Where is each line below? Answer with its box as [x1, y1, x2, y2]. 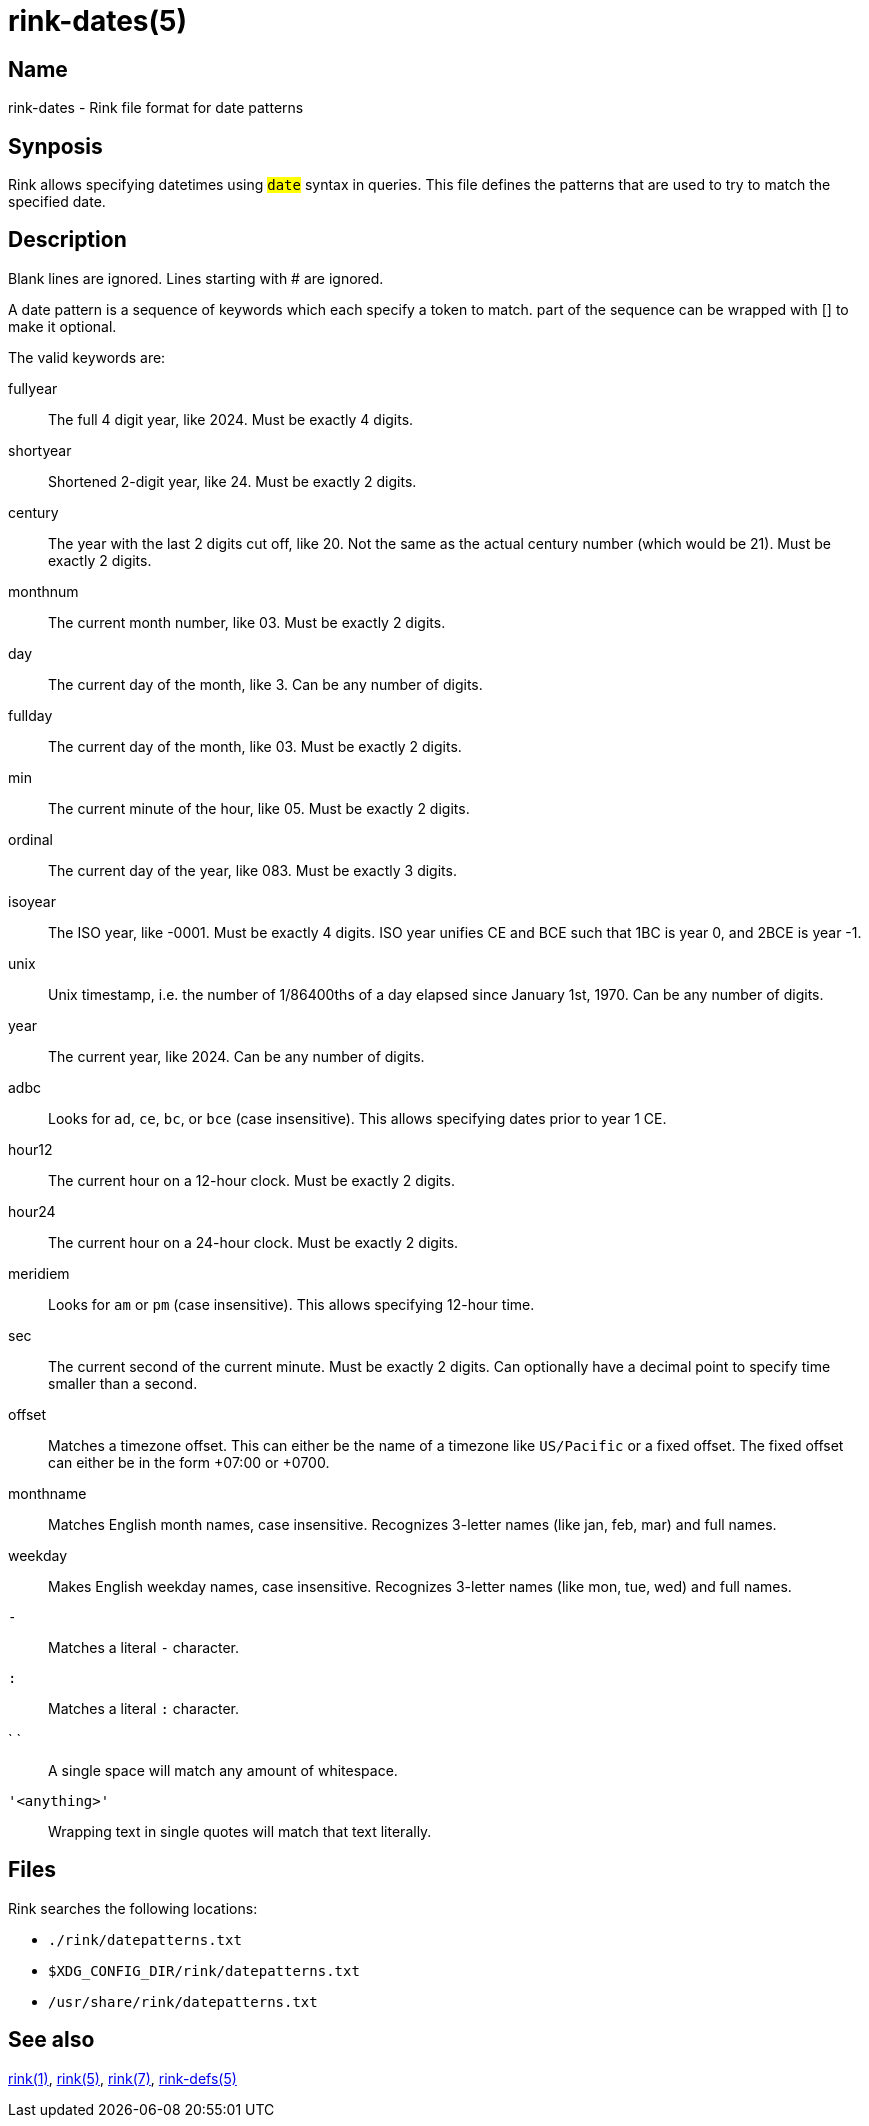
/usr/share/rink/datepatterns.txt [48, 1993, 318, 2010]
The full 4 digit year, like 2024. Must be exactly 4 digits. [48, 410, 414, 428]
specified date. [8, 193, 106, 211]
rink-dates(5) [8, 4, 188, 38]
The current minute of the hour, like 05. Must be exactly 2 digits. [48, 799, 470, 817]
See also [8, 2027, 95, 2053]
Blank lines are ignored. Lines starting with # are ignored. [8, 269, 384, 287]
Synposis [8, 133, 103, 159]
